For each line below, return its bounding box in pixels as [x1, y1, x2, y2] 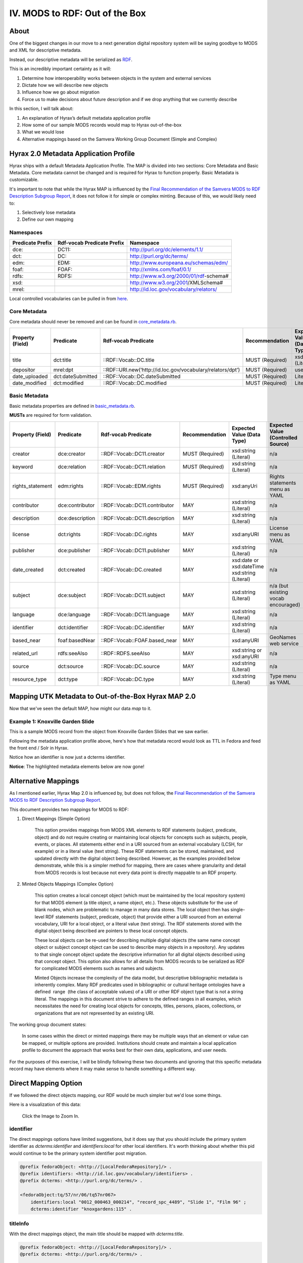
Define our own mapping [22, 216, 74, 222]
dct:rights [58, 530, 81, 538]
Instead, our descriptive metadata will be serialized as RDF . [9, 56, 132, 63]
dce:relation [58, 463, 86, 470]
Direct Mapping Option [9, 1079, 83, 1087]
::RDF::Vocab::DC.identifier [100, 624, 165, 631]
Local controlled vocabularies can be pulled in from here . [9, 296, 128, 302]
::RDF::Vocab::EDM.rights [100, 482, 161, 490]
